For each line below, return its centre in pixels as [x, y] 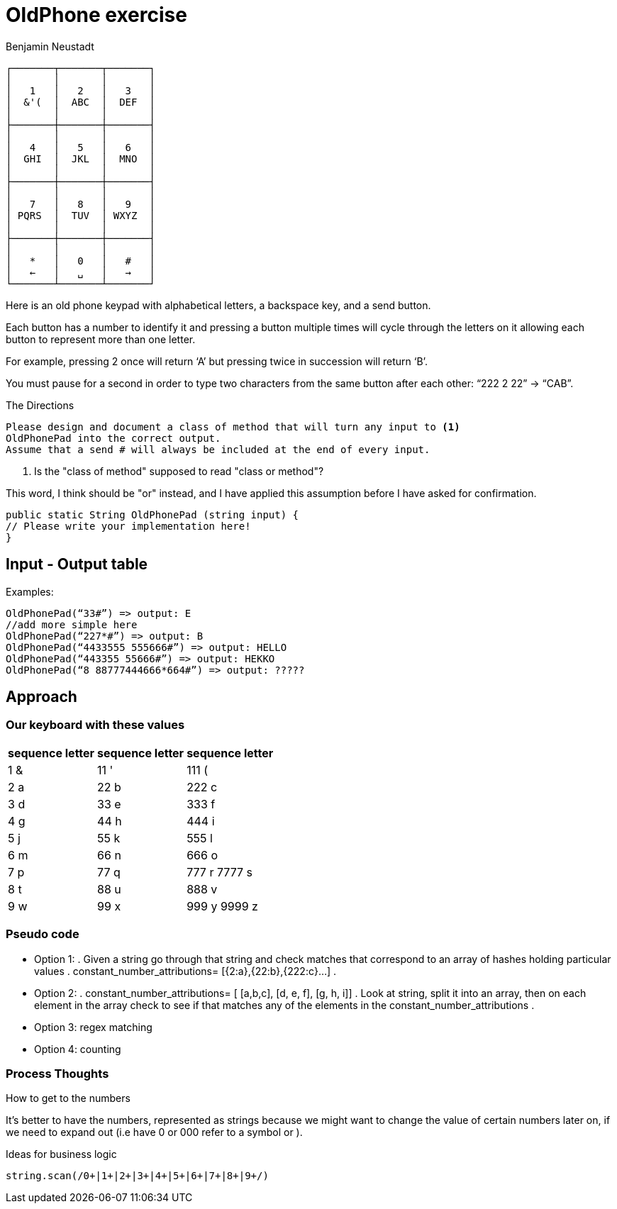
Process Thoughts [57, 1073]
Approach [41, 697]
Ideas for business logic [61, 1154]
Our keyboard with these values [95, 725]
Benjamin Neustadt [50, 46]
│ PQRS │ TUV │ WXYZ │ [80, 215]
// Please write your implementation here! [128, 526]
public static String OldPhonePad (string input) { [152, 514]
